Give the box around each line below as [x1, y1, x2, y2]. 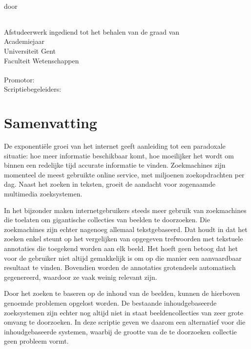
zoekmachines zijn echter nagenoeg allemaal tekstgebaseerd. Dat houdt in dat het [4, 224, 248, 234]
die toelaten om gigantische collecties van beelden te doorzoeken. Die [4, 214, 210, 225]
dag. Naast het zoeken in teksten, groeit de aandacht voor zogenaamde [4, 179, 216, 189]
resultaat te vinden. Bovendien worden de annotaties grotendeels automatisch [4, 262, 236, 272]
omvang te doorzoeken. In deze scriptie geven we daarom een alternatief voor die [4, 317, 246, 327]
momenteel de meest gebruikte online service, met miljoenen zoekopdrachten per [4, 169, 245, 179]
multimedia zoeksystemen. [4, 189, 83, 199]
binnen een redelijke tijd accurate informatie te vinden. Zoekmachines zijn [4, 160, 226, 170]
